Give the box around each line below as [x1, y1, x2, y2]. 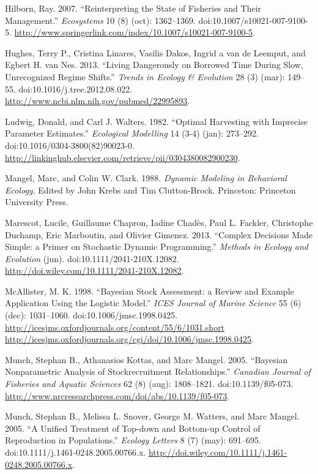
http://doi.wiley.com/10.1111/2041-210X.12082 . [5, 264, 184, 277]
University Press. [5, 195, 68, 208]
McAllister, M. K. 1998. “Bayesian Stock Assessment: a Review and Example [5, 284, 294, 297]
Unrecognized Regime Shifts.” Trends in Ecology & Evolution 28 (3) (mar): [5, 70, 285, 83]
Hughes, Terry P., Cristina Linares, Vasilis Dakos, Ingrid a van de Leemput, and [5, 46, 306, 59]
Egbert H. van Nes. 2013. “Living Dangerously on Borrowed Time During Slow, [5, 58, 303, 71]
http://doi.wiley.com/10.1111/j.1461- [148, 446, 287, 458]
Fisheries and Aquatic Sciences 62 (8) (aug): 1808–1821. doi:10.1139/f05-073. [5, 377, 294, 390]
